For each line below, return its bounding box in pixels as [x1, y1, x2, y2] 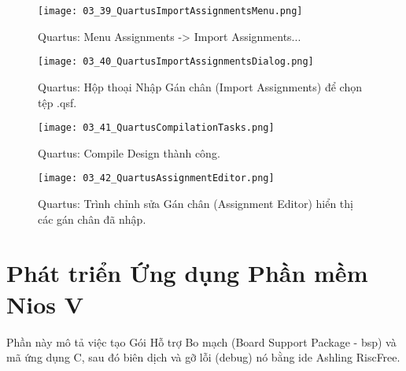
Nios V [6, 288, 84, 320]
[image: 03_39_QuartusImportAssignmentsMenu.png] [38, 6, 303, 17]
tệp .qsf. [38, 94, 77, 110]
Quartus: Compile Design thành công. [38, 144, 220, 161]
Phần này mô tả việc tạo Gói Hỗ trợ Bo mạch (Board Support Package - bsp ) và [6, 333, 397, 350]
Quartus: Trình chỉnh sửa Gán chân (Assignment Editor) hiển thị [38, 195, 353, 211]
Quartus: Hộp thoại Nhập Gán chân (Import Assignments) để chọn [38, 78, 362, 95]
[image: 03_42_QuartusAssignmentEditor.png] [38, 173, 275, 184]
